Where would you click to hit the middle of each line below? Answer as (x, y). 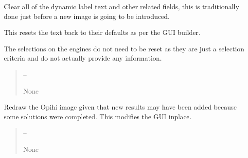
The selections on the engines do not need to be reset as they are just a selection (124, 48)
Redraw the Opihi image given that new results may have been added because (120, 107)
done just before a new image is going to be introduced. (87, 16)
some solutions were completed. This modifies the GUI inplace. (98, 116)
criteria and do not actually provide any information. (83, 58)
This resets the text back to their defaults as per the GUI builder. (102, 32)
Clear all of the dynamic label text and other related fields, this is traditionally (122, 6)
